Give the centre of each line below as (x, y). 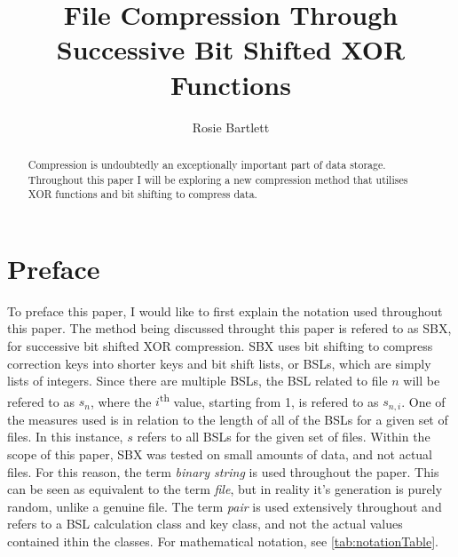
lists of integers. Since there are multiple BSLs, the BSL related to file (197, 381)
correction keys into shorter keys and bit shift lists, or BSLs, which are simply (219, 363)
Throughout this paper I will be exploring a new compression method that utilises (218, 179)
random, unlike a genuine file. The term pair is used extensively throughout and (225, 506)
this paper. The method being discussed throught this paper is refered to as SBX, (229, 328)
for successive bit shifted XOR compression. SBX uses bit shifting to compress (220, 345)
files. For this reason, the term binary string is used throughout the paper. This (223, 471)
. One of (423, 401)
